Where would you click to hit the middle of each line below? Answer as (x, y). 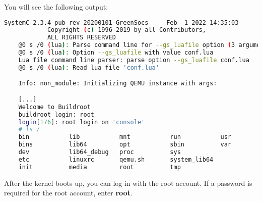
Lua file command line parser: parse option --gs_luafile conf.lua (134, 60)
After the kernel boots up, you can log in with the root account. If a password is (128, 183)
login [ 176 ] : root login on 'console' (82, 122)
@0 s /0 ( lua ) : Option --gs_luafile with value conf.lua (116, 53)
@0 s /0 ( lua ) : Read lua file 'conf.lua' (89, 67)
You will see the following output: (56, 7)
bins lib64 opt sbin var (125, 145)
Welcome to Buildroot (54, 107)
